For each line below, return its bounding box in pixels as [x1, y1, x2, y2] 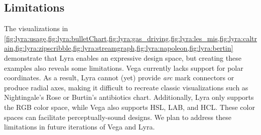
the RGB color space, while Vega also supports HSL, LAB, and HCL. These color [4, 101, 255, 112]
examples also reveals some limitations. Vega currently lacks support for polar [4, 62, 243, 73]
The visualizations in [4, 23, 68, 34]
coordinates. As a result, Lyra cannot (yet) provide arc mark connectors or [4, 72, 234, 83]
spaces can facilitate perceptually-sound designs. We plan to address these [4, 111, 231, 122]
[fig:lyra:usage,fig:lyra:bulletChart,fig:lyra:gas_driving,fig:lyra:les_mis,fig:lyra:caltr [4, 33, 257, 43]
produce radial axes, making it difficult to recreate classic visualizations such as [4, 82, 248, 92]
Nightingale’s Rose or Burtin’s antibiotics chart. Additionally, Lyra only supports [4, 92, 254, 102]
